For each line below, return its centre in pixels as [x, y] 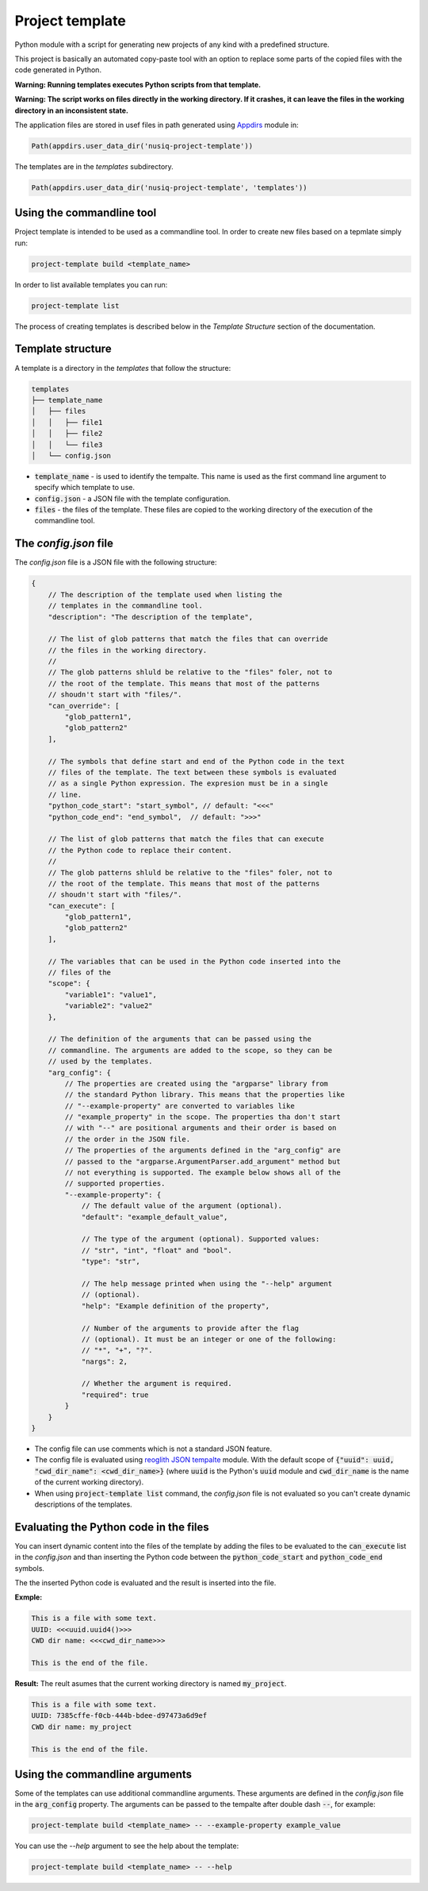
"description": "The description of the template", [151, 617]
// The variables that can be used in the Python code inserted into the [194, 961]
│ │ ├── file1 [67, 422]
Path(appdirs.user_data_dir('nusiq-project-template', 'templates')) [169, 187]
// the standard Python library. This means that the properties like [204, 1095]
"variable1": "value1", [111, 994]
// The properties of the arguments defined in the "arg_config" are [203, 1150]
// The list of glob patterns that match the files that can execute [186, 839]
